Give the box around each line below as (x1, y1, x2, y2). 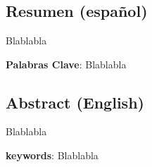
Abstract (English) (6, 91, 144, 113)
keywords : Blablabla (6, 147, 99, 162)
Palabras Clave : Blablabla (6, 56, 127, 71)
